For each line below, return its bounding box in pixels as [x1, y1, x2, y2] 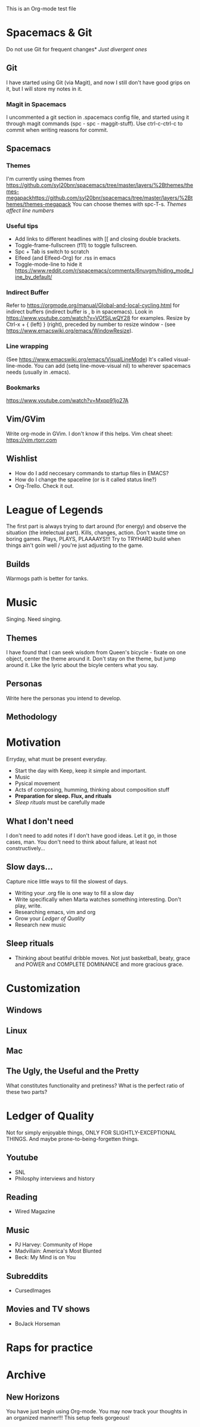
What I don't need [6, 816, 74, 826]
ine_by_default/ [14, 273, 52, 281]
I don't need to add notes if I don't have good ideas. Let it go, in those [6, 832, 177, 839]
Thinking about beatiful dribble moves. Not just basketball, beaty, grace [14, 954, 190, 961]
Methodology [6, 712, 58, 722]
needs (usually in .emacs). [6, 368, 71, 376]
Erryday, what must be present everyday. [6, 755, 107, 763]
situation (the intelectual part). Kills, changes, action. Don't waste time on [6, 529, 186, 536]
